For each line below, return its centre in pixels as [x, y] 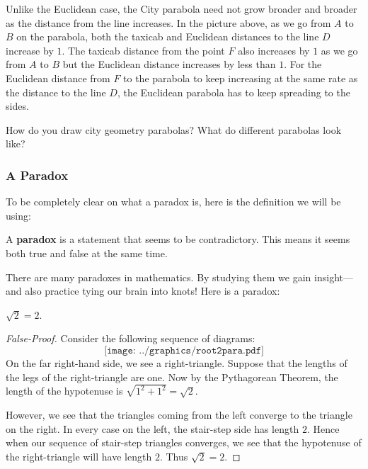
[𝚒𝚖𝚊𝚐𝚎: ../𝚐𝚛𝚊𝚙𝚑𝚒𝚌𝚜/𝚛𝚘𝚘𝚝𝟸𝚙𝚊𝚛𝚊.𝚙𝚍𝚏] [184, 350]
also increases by [274, 50]
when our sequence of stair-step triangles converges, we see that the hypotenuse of [184, 442]
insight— [334, 277]
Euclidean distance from [58, 78]
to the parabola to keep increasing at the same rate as [241, 78]
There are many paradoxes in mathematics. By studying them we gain [159, 277]
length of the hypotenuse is [64, 391]
